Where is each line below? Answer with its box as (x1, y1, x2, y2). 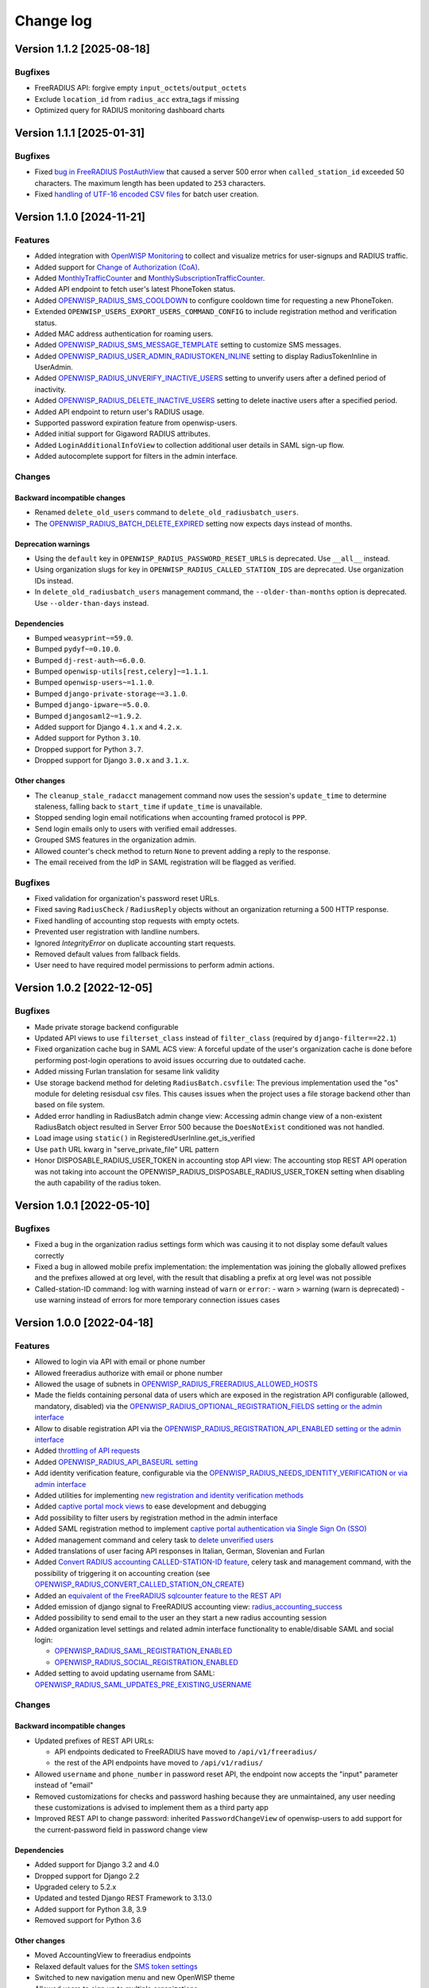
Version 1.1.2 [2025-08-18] (14, 42, 150, 56)
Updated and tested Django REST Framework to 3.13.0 (34, 1893, 212, 1903)
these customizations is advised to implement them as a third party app (34, 1802, 269, 1812)
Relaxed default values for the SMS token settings (34, 1961, 198, 1971)
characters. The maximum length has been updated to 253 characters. (34, 178, 266, 188)
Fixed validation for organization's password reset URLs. (34, 894, 220, 903)
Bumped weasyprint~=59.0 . (34, 633, 133, 643)
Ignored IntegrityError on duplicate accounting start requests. (34, 938, 236, 948)
